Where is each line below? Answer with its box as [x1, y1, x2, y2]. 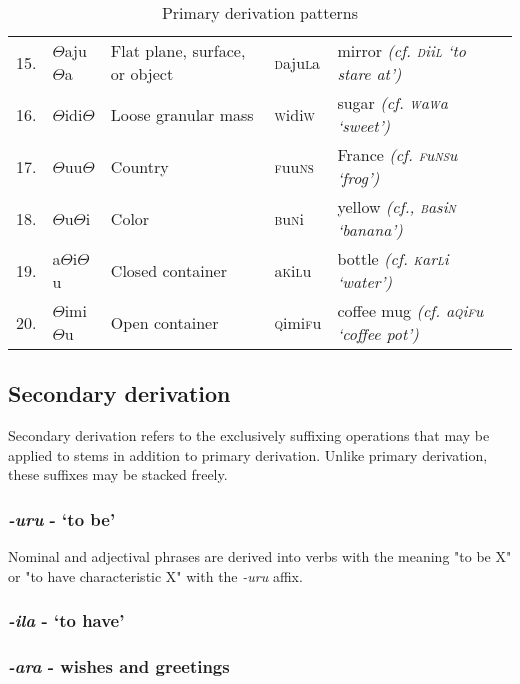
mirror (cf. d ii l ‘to [337, 39, 466, 62]
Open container [110, 310, 219, 334]
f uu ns [274, 154, 314, 178]
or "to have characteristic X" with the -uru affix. [8, 565, 303, 586]
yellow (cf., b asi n [337, 195, 456, 218]
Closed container [110, 258, 227, 282]
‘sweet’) [337, 114, 391, 137]
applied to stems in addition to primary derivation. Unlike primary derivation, [8, 444, 488, 465]
